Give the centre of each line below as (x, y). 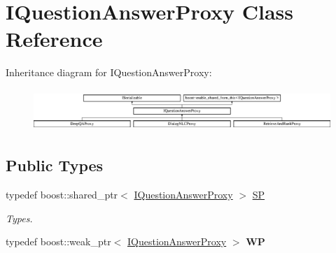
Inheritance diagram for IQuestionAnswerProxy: (109, 72)
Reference (54, 39)
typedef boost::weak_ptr (58, 241)
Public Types (55, 165)
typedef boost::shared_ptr (62, 194)
